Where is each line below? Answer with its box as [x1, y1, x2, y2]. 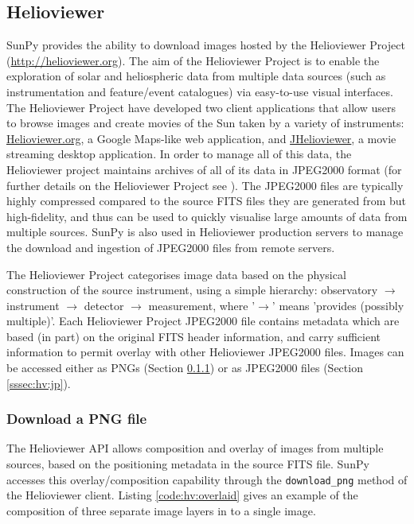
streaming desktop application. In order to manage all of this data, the [6, 146, 352, 162]
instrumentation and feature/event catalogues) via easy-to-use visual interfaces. [6, 83, 393, 99]
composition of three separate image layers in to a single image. [6, 502, 316, 518]
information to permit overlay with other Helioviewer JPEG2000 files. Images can [6, 344, 404, 360]
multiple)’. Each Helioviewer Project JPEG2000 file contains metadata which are [6, 312, 400, 329]
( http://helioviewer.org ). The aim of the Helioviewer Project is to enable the [6, 52, 380, 68]
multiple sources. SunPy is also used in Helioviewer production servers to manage [6, 223, 404, 240]
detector [84, 297, 124, 313]
